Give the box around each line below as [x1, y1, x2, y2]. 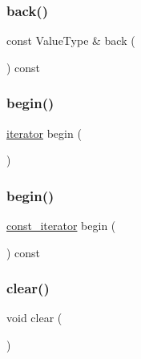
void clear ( [6, 309, 62, 326]
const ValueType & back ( [6, 32, 135, 49]
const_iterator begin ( [6, 217, 116, 234]
